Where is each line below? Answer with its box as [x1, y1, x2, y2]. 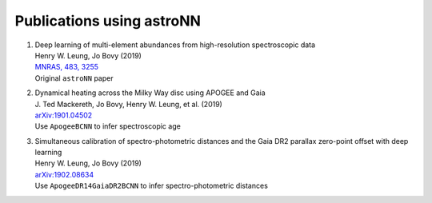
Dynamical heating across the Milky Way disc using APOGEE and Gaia [34, 88, 266, 98]
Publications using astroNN [14, 12, 202, 30]
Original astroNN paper [34, 73, 114, 83]
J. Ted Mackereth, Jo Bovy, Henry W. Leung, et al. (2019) [34, 99, 223, 109]
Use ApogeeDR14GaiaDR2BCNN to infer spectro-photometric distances [34, 181, 268, 191]
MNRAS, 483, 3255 [34, 62, 99, 72]
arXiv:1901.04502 [34, 110, 93, 120]
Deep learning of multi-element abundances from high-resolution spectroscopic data [34, 40, 316, 50]
